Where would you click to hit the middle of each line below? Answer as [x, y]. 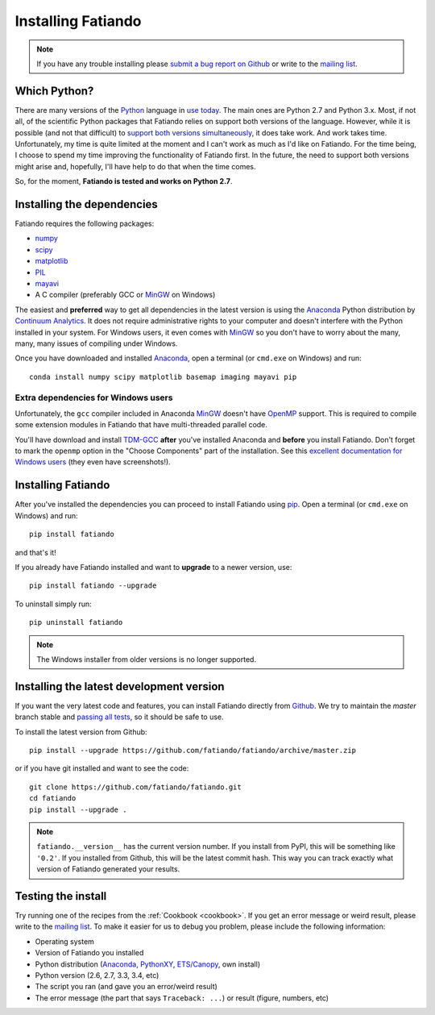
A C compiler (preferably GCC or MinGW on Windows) [125, 295]
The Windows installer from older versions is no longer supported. [147, 659]
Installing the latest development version [120, 686]
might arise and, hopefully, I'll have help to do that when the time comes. [136, 166]
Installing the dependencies [87, 204]
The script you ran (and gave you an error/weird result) [126, 987]
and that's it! [35, 552]
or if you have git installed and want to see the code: [102, 768]
